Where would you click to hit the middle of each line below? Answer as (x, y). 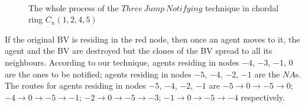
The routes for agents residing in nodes (75, 85)
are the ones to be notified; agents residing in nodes (98, 74)
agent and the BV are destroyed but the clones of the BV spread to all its (139, 51)
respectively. (263, 97)
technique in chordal (242, 7)
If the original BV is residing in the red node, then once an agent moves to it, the (152, 39)
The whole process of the (74, 7)
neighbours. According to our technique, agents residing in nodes (122, 62)
